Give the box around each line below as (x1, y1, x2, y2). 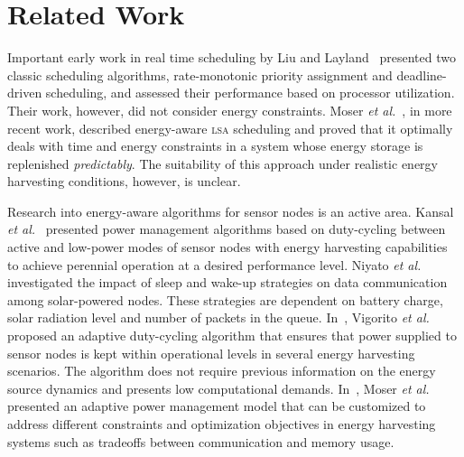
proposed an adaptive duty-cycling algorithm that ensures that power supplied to (7, 326, 457, 345)
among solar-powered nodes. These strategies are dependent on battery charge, (7, 290, 443, 309)
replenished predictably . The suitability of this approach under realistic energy (7, 154, 438, 173)
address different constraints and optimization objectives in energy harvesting (7, 415, 436, 433)
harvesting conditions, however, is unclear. (7, 172, 241, 191)
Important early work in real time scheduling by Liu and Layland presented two (7, 48, 456, 67)
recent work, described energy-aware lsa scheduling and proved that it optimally (7, 118, 453, 137)
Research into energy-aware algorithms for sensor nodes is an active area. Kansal (7, 201, 454, 220)
